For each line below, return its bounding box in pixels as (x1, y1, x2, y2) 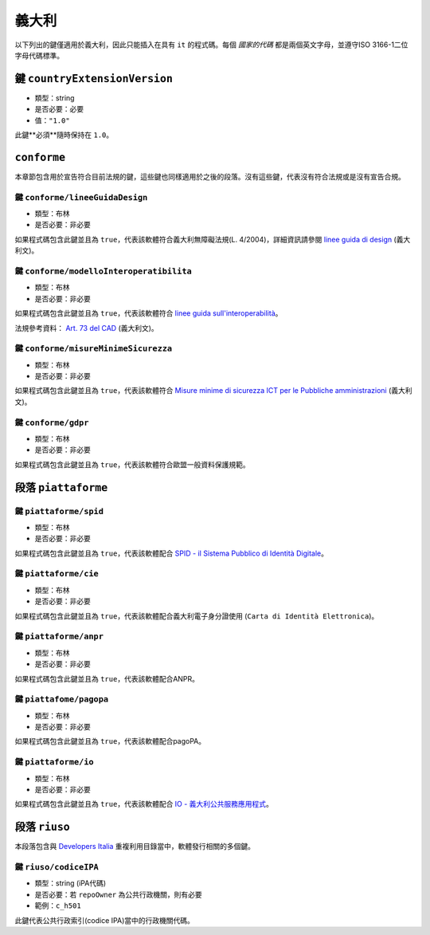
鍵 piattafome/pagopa (14, 693, 109, 705)
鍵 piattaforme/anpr (14, 631, 104, 642)
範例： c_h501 (34, 901, 81, 910)
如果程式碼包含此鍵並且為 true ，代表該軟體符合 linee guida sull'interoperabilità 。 (14, 308, 283, 318)
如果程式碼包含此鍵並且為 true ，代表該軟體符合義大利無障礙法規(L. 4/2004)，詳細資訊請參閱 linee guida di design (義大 (14, 234, 411, 244)
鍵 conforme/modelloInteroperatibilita (14, 265, 193, 277)
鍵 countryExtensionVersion (14, 72, 173, 85)
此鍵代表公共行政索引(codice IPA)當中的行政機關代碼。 (14, 915, 194, 925)
